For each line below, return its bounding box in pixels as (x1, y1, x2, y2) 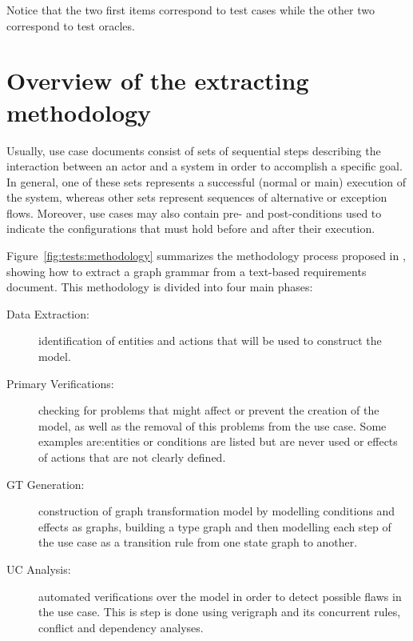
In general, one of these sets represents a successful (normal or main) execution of (6, 173, 407, 190)
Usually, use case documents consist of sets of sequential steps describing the (6, 142, 381, 158)
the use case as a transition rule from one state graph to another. (38, 534, 358, 551)
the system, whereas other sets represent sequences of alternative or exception (6, 189, 387, 206)
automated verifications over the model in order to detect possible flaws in (38, 587, 402, 604)
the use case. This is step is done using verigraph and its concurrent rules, (38, 603, 401, 620)
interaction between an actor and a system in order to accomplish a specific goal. (6, 158, 403, 174)
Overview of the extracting (6, 64, 309, 97)
